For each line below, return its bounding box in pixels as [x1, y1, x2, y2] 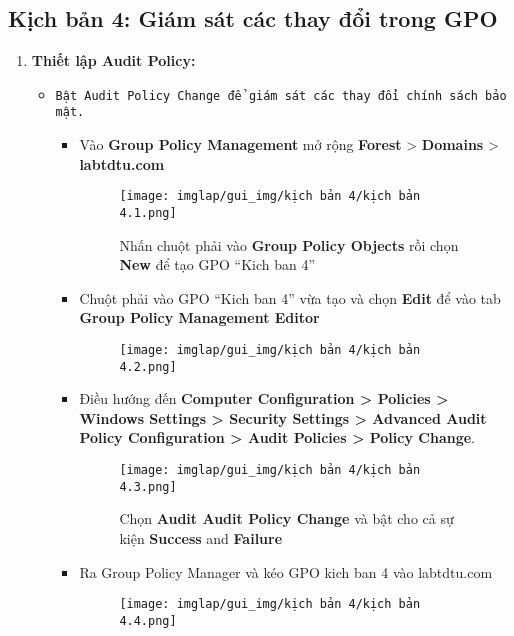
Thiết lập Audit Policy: [31, 50, 196, 71]
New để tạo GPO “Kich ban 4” [119, 254, 316, 275]
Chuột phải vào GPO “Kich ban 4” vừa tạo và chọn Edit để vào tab [79, 287, 501, 308]
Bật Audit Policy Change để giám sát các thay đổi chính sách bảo [55, 88, 507, 103]
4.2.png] [119, 359, 177, 374]
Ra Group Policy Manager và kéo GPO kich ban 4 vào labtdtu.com [79, 561, 493, 582]
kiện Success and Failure [119, 527, 283, 548]
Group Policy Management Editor [79, 307, 320, 328]
